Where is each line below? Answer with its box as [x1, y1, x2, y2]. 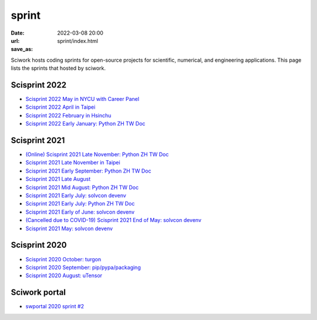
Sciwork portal [11, 288, 66, 298]
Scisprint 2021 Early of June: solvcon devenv [25, 208, 135, 215]
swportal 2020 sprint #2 [25, 303, 85, 310]
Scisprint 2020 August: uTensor [25, 272, 103, 279]
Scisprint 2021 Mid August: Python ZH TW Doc [25, 184, 139, 191]
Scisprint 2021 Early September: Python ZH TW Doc [25, 167, 151, 174]
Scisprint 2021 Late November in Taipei [25, 159, 120, 166]
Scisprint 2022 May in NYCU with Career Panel [25, 96, 140, 103]
